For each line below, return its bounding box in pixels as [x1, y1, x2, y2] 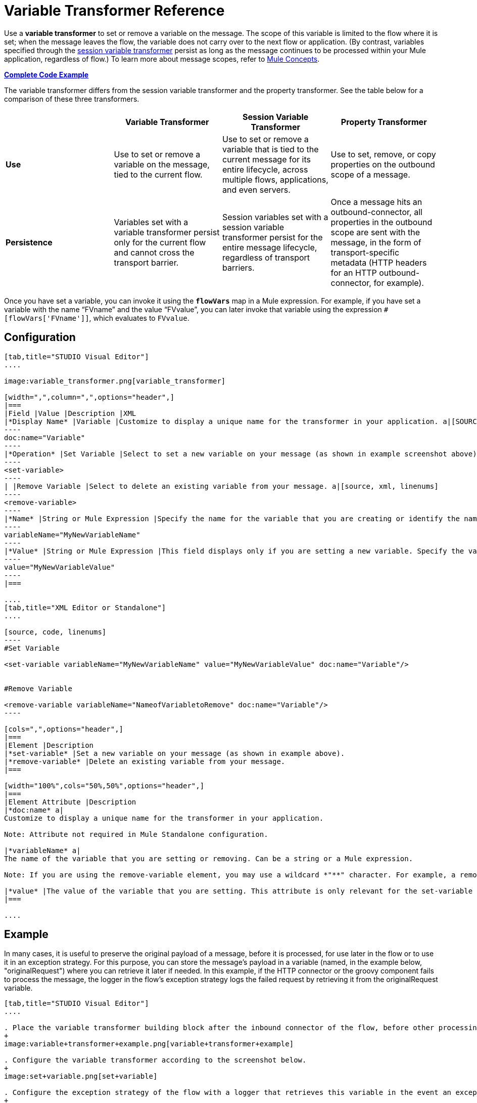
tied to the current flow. [114, 169, 203, 180]
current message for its [222, 154, 311, 164]
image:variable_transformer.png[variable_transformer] [4, 376, 226, 385]
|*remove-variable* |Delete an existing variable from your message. [4, 757, 285, 766]
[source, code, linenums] [4, 627, 107, 636]
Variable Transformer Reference [4, 2, 225, 19]
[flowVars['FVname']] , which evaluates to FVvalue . [4, 313, 189, 322]
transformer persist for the [222, 232, 323, 242]
